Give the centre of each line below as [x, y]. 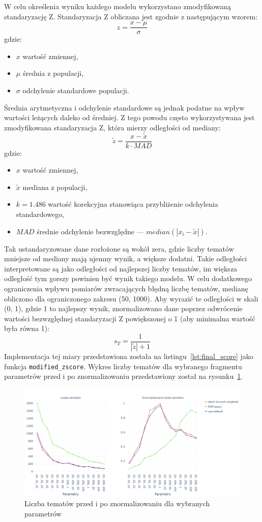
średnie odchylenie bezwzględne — [90, 231]
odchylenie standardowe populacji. [76, 90]
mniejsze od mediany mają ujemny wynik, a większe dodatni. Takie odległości [126, 258]
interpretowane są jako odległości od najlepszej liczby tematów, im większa [121, 268]
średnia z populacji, [53, 73]
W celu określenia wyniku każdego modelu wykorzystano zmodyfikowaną [118, 6]
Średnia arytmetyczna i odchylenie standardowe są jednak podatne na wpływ [124, 107]
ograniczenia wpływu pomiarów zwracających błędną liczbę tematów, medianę [126, 289]
